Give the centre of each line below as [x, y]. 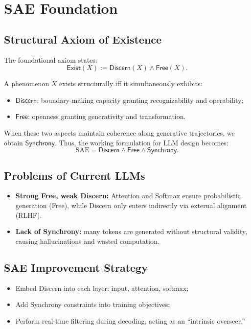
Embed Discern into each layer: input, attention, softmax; [102, 288]
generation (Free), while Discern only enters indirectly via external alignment [131, 205]
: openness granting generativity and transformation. [107, 116]
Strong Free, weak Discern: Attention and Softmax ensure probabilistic [128, 196]
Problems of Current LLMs [75, 175]
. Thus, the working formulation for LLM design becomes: [142, 142]
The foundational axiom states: [51, 59]
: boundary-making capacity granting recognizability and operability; [140, 100]
